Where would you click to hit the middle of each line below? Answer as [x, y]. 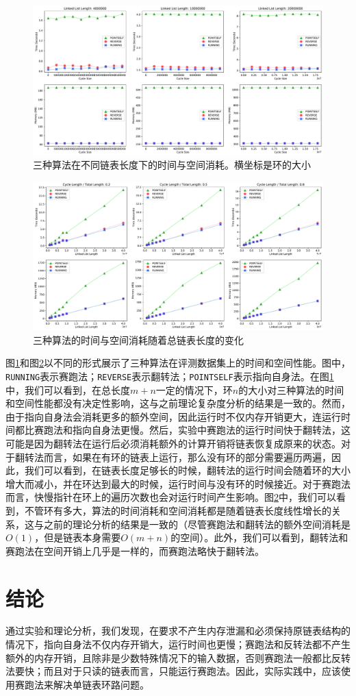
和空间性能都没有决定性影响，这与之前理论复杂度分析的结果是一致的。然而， [178, 403]
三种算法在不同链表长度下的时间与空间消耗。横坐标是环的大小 [172, 165]
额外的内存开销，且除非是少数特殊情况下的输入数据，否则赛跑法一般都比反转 [178, 657]
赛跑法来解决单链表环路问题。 [82, 684]
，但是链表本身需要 [78, 537]
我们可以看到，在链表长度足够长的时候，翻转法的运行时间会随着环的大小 [187, 470]
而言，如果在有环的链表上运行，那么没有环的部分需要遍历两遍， [187, 457]
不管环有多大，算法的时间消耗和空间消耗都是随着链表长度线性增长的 [178, 510]
